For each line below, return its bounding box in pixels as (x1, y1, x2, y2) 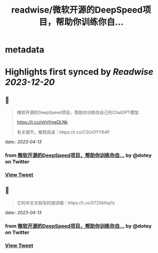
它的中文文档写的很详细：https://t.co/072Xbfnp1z (16, 200, 115, 205)
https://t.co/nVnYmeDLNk (16, 119, 68, 125)
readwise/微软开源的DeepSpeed (11, 4, 143, 16)
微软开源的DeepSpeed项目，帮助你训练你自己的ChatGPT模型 (16, 110, 139, 116)
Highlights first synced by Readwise (5, 67, 154, 78)
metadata (5, 44, 44, 55)
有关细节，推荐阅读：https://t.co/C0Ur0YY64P (16, 129, 110, 135)
